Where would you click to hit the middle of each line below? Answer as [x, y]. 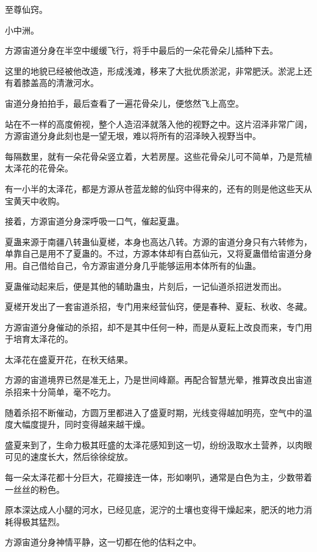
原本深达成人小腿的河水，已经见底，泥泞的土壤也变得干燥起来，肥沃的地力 [154, 510]
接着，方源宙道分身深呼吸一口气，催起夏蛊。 [94, 221]
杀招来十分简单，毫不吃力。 [60, 392]
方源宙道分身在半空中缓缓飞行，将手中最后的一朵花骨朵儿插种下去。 [141, 50]
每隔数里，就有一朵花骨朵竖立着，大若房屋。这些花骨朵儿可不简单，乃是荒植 [158, 156]
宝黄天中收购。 [35, 200]
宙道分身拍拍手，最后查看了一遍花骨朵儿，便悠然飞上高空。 [124, 103]
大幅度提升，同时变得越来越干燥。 [81, 424]
